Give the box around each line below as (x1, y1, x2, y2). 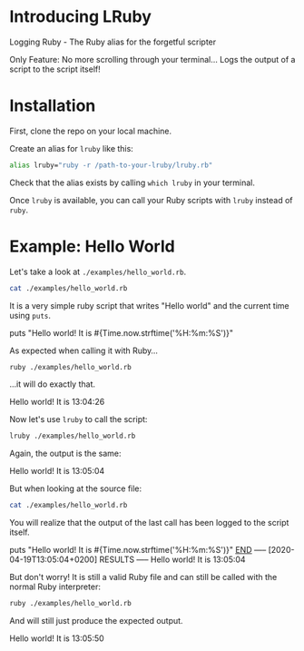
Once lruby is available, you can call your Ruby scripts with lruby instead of (9, 194, 293, 205)
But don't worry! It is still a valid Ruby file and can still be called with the (9, 572, 278, 583)
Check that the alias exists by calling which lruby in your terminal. (9, 177, 256, 188)
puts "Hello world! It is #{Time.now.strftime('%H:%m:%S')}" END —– (9, 545, 267, 556)
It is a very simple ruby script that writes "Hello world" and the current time (9, 300, 289, 311)
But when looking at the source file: (9, 483, 142, 494)
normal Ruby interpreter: (9, 581, 102, 592)
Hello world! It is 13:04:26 (9, 397, 105, 408)
